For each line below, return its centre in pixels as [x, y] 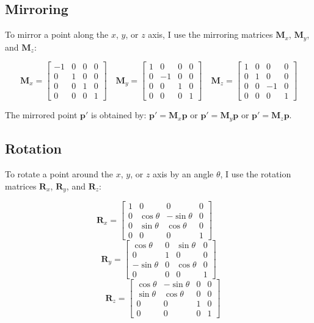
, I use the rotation [256, 174]
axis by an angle [183, 174]
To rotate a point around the [59, 174]
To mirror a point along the [57, 34]
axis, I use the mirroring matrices [210, 34]
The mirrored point [41, 115]
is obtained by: [119, 115]
